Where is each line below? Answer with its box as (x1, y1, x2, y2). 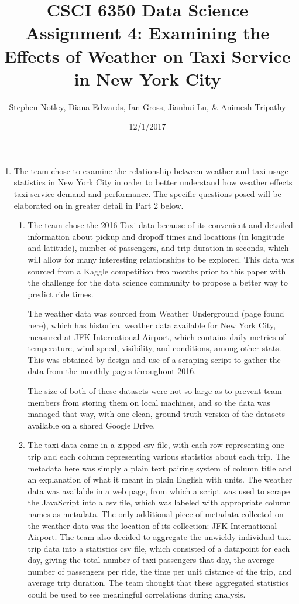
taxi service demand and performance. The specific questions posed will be (13, 188, 281, 200)
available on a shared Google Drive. (28, 419, 156, 431)
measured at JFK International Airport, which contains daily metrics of (28, 330, 286, 342)
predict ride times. (28, 287, 94, 300)
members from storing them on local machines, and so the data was (28, 396, 270, 408)
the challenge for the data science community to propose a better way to (28, 276, 288, 289)
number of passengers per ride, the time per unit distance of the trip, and (28, 565, 292, 577)
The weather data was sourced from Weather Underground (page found (28, 307, 284, 320)
